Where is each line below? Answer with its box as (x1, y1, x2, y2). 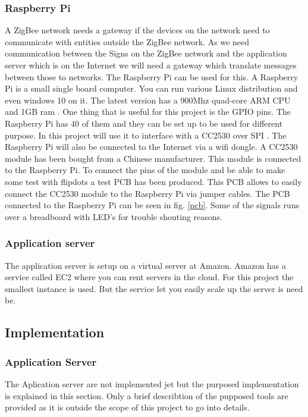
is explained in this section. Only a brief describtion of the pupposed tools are (5, 389, 288, 402)
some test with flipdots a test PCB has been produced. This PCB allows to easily (5, 175, 302, 187)
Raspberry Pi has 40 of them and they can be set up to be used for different (5, 117, 283, 129)
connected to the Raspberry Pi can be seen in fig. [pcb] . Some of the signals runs (5, 199, 300, 211)
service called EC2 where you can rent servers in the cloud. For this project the (5, 271, 294, 283)
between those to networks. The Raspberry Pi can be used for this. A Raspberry (5, 70, 298, 83)
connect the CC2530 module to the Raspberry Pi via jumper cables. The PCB (5, 187, 290, 199)
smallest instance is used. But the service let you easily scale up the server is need (5, 282, 303, 294)
